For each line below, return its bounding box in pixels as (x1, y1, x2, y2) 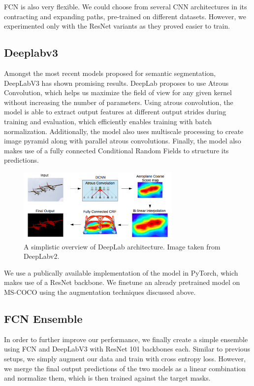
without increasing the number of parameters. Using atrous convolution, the (4, 97, 233, 107)
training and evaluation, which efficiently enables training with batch (4, 116, 212, 126)
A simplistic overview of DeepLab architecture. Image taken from (24, 241, 221, 251)
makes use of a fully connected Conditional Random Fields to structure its (4, 145, 229, 155)
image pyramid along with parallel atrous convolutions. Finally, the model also (4, 136, 241, 146)
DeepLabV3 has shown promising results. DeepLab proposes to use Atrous (4, 77, 229, 88)
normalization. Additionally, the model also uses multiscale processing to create (4, 126, 244, 136)
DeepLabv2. (24, 251, 60, 261)
